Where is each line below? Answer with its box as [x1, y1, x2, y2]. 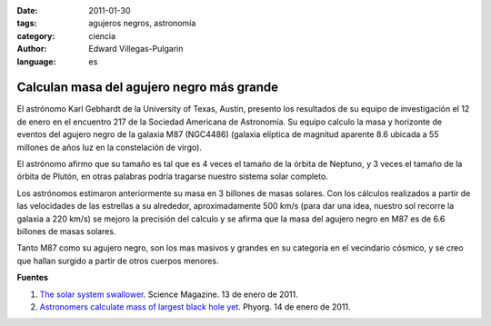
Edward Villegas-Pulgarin [88, 44, 184, 54]
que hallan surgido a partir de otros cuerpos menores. [16, 255, 219, 266]
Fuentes [16, 272, 49, 283]
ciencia [88, 30, 116, 41]
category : [16, 30, 55, 41]
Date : [16, 5, 38, 15]
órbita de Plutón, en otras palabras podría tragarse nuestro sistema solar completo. [16, 171, 329, 182]
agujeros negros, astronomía [88, 18, 196, 29]
